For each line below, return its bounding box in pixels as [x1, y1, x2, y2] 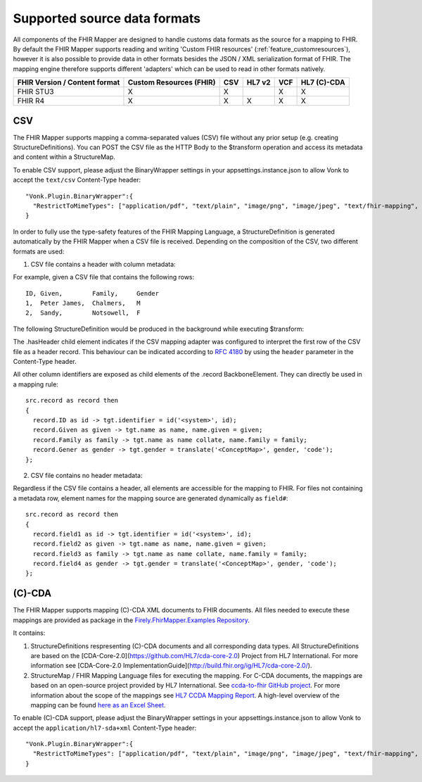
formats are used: [13, 247, 65, 256]
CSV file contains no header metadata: [30, 471, 143, 479]
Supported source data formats [13, 11, 200, 26]
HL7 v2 [246, 77, 271, 87]
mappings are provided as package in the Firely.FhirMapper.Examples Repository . [13, 616, 250, 624]
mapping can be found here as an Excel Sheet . [30, 700, 166, 709]
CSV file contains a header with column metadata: [30, 260, 176, 268]
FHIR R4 [17, 96, 45, 106]
